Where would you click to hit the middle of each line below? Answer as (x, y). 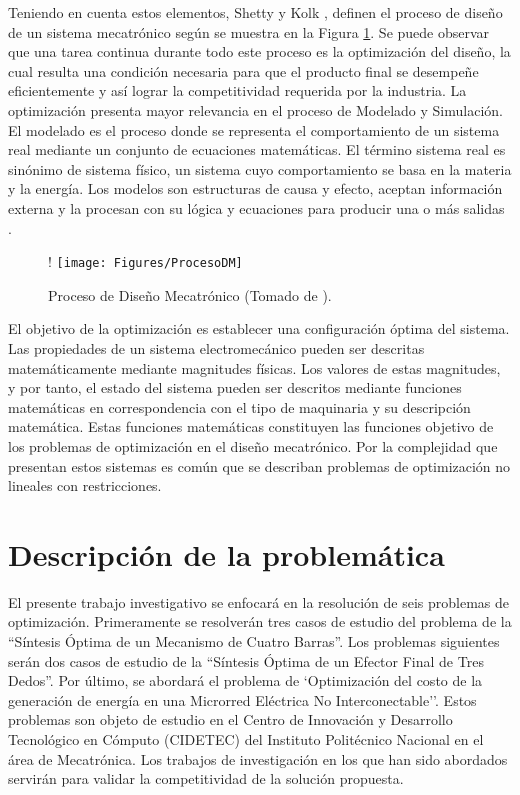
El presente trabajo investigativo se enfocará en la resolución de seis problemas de (259, 601)
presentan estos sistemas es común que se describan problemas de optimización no (259, 465)
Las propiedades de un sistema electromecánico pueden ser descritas (216, 347)
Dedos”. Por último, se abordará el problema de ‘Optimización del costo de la (245, 680)
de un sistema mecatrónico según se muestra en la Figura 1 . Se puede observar (249, 31)
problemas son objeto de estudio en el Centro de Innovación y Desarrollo (230, 719)
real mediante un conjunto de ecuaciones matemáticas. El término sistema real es (257, 149)
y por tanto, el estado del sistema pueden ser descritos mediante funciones (235, 387)
